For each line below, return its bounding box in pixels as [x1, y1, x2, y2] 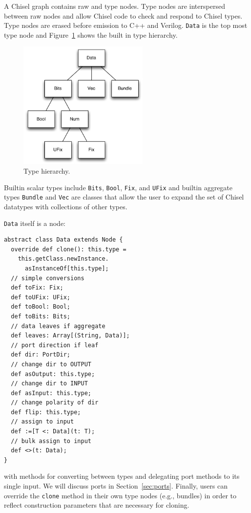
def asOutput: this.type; [11, 370, 95, 378]
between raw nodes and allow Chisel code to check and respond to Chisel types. [4, 10, 243, 21]
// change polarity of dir [11, 399, 99, 406]
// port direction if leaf [11, 341, 99, 349]
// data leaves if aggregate [11, 322, 105, 330]
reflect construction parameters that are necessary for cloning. [4, 500, 189, 510]
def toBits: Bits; [11, 312, 71, 320]
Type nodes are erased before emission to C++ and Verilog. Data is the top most [4, 20, 248, 30]
